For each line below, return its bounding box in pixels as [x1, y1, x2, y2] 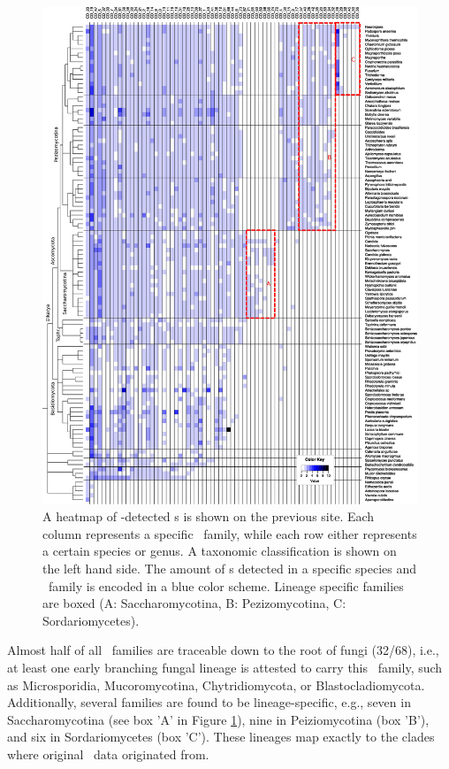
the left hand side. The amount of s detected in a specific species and [42, 559, 417, 578]
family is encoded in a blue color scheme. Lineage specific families [48, 576, 404, 595]
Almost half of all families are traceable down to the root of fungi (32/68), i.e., [7, 641, 439, 659]
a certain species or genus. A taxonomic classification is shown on [42, 542, 397, 560]
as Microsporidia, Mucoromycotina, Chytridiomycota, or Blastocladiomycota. [7, 675, 425, 694]
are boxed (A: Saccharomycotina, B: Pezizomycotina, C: [42, 594, 346, 612]
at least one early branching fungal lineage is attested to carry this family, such [7, 658, 443, 677]
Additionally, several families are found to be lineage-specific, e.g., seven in [7, 693, 411, 711]
